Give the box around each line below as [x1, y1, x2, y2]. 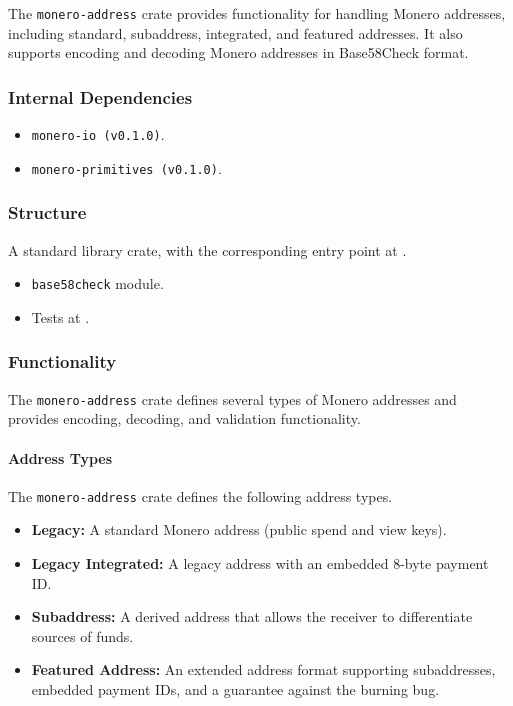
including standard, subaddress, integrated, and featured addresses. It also [8, 22, 463, 43]
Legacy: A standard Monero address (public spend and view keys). [31, 519, 447, 540]
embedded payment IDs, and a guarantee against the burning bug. [31, 678, 440, 699]
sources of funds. [31, 625, 134, 646]
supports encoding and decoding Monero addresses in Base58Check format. [8, 42, 469, 63]
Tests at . [31, 306, 90, 327]
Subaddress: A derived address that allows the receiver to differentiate [31, 606, 473, 627]
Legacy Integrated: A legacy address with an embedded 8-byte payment [31, 552, 489, 573]
